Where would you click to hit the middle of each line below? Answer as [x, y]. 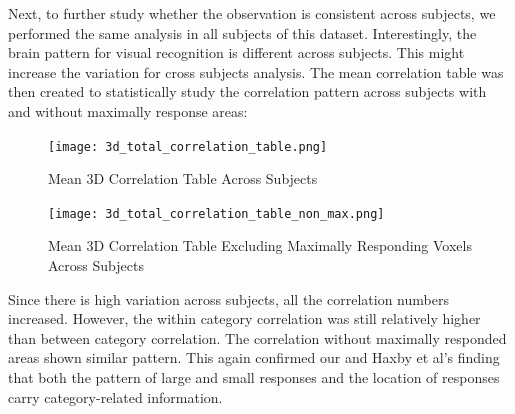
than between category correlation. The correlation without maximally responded [257, 337]
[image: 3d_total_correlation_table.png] [188, 146]
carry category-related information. [115, 396]
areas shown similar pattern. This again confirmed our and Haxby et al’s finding [254, 357]
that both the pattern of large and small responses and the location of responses [254, 377]
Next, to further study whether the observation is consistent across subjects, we [252, 13]
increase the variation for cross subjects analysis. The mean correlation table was [256, 71]
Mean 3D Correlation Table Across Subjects [183, 178]
